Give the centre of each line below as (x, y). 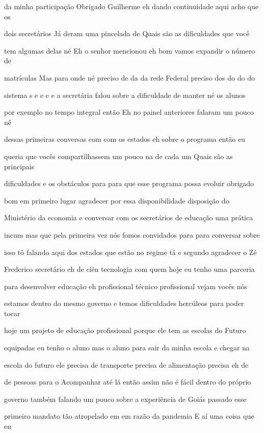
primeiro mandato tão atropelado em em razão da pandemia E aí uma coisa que (129, 416)
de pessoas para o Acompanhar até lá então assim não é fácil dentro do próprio (128, 382)
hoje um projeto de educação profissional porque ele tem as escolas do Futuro (125, 330)
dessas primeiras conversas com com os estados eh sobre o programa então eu (125, 139)
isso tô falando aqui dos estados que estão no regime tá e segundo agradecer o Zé (130, 252)
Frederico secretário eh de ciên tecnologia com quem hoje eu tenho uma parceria (129, 269)
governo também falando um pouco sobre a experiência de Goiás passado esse (125, 399)
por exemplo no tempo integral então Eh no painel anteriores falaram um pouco (129, 112)
